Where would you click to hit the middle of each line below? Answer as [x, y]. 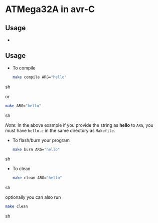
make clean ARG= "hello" [37, 178]
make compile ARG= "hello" [39, 77]
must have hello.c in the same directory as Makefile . [60, 130]
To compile [24, 68]
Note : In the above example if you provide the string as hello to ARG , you [80, 125]
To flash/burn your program [41, 140]
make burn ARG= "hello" [36, 150]
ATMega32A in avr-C [50, 9]
